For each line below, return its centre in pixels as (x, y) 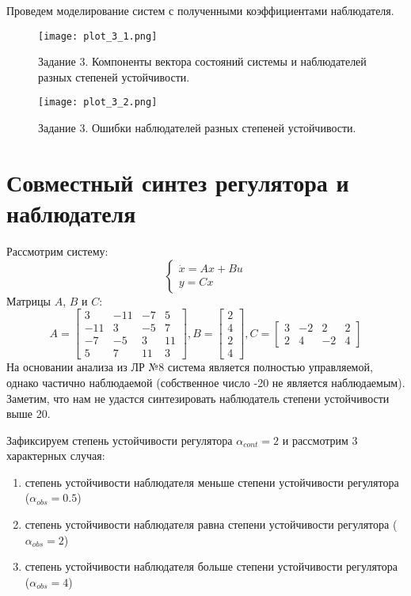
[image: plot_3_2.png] (98, 102)
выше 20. (29, 414)
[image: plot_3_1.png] (98, 36)
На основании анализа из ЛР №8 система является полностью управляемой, (190, 367)
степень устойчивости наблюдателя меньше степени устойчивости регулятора (212, 482)
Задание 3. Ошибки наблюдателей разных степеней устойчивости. (197, 128)
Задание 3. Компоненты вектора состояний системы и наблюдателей (202, 61)
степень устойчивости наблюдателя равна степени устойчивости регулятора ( (211, 524)
